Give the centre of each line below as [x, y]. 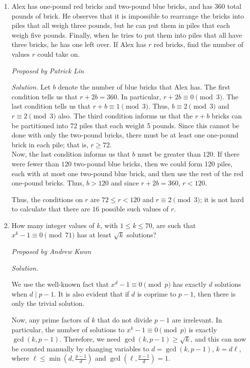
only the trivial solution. [48, 303]
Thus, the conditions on [47, 199]
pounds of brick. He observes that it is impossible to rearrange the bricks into [128, 15]
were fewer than [35, 163]
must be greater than [169, 154]
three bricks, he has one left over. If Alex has [79, 44]
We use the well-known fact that [60, 284]
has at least [94, 235]
